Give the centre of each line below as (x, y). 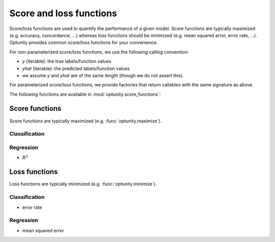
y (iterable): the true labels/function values (67, 62)
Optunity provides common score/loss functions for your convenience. (84, 43)
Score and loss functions (63, 13)
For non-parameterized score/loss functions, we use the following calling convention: (99, 52)
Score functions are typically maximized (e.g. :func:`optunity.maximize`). (86, 121)
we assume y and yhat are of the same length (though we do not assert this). (103, 75)
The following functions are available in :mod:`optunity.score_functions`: (85, 94)
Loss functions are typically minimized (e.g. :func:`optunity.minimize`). (83, 184)
